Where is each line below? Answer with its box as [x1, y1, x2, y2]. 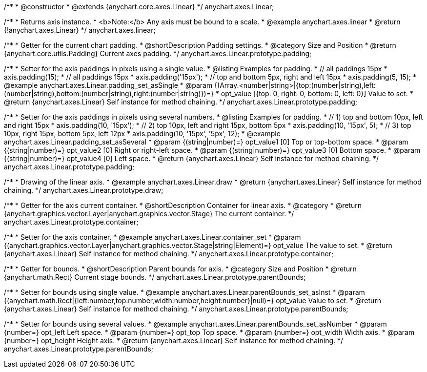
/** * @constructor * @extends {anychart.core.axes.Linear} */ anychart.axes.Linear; [4, 2, 274, 11]
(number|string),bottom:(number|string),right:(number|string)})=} [4, 89, 214, 98]
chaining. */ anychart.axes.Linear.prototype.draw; [4, 186, 163, 194]
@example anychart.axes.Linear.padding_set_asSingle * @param [4, 81, 213, 89]
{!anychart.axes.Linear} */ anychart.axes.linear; [4, 26, 156, 34]
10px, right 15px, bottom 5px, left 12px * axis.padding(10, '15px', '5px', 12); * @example [4, 129, 281, 138]
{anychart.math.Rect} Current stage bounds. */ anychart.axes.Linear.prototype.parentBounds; [4, 273, 306, 281]
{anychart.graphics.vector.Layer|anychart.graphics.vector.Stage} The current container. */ [4, 209, 294, 218]
